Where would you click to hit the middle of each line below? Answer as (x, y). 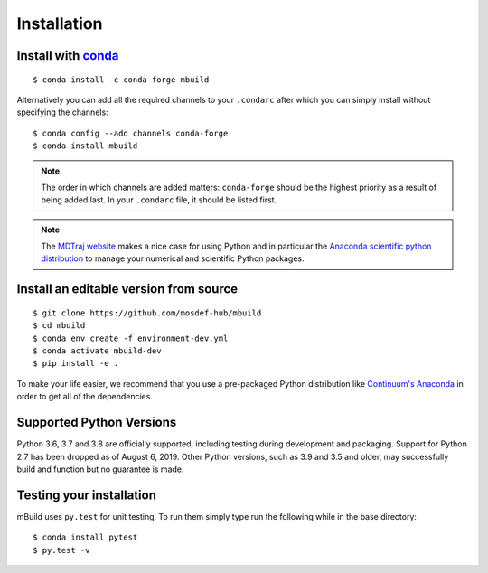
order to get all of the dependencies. (85, 397)
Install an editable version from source (127, 289)
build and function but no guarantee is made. (100, 469)
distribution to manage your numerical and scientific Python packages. (173, 258)
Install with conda (68, 56)
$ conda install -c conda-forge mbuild (121, 80)
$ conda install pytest (85, 537)
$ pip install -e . (76, 363)
